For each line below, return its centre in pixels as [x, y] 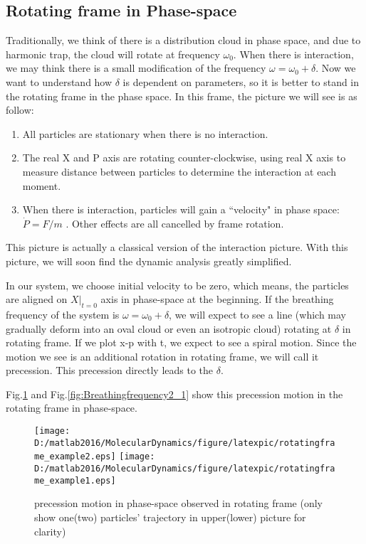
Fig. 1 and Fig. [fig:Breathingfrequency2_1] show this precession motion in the [174, 394]
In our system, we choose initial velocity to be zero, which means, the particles [177, 285]
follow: [20, 110]
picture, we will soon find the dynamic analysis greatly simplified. [149, 261]
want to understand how [59, 81]
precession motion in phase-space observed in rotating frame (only [178, 503]
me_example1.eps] [75, 480]
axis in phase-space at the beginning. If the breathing [217, 299]
